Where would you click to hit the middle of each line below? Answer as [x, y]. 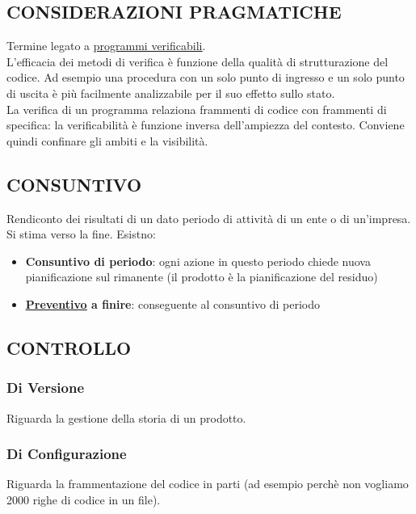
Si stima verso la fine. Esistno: [81, 234]
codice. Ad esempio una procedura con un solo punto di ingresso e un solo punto [206, 77]
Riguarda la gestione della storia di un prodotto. [126, 417]
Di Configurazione [67, 454]
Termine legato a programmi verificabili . [106, 46]
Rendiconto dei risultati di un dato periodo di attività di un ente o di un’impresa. [209, 218]
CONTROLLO [69, 347]
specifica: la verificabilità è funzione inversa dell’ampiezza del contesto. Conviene [206, 125]
